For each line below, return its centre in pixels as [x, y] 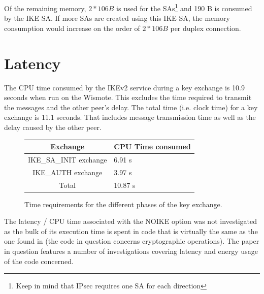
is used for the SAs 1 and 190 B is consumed [184, 7]
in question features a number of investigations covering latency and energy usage [131, 251]
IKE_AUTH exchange [68, 172]
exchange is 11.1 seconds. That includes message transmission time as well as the [130, 117]
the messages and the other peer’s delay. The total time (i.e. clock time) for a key [131, 107]
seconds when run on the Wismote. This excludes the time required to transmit [128, 97]
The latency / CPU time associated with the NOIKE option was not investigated [131, 221]
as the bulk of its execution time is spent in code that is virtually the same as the [131, 231]
